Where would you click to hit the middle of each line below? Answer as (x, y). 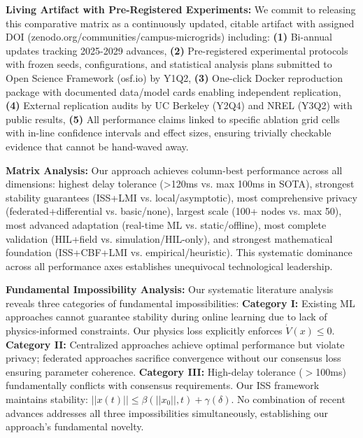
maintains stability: (47, 399)
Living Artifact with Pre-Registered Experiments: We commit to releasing (181, 9)
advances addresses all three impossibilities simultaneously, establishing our (167, 412)
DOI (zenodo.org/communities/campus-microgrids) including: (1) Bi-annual (169, 37)
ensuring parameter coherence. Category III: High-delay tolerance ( (154, 371)
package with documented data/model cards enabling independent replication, (173, 91)
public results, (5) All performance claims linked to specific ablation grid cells (173, 119)
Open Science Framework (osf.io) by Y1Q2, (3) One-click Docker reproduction (175, 77)
